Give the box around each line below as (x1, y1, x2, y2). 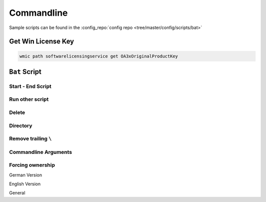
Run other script (9, 96, 49, 103)
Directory (9, 122, 33, 129)
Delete (9, 109, 26, 116)
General (9, 190, 26, 196)
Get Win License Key (9, 37, 74, 46)
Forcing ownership (9, 162, 55, 169)
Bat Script (9, 67, 42, 76)
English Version (9, 181, 41, 187)
